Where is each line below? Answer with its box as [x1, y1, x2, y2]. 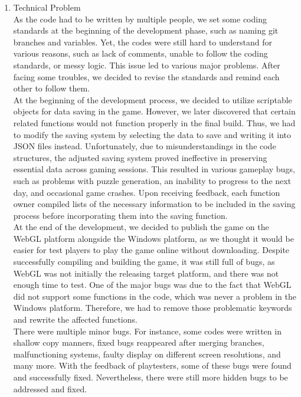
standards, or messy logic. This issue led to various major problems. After [13, 58, 280, 71]
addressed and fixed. [13, 382, 87, 395]
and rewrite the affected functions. [13, 313, 138, 326]
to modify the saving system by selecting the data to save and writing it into [13, 128, 291, 140]
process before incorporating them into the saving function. [13, 209, 228, 221]
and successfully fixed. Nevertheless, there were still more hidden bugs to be [13, 371, 288, 383]
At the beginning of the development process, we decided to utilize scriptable [13, 93, 292, 106]
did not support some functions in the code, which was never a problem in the [13, 290, 296, 302]
